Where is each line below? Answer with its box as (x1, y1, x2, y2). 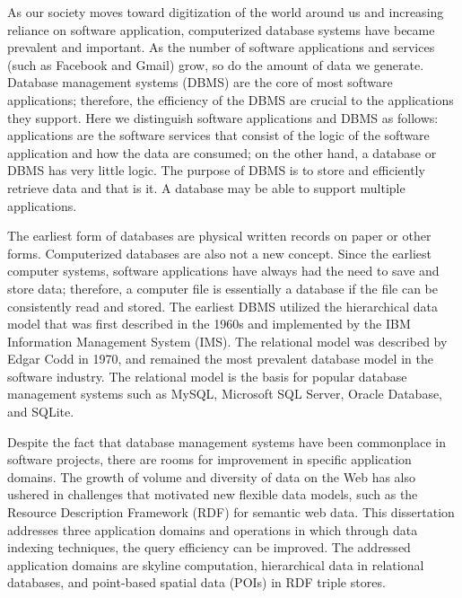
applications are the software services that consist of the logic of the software (7, 126, 430, 145)
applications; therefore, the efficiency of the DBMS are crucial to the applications (7, 90, 454, 109)
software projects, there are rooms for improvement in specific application (7, 450, 412, 469)
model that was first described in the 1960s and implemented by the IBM (7, 314, 411, 333)
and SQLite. (7, 402, 74, 421)
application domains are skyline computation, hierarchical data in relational (7, 555, 424, 574)
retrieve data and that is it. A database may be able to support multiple (7, 178, 405, 197)
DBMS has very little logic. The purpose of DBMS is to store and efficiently (7, 161, 425, 180)
